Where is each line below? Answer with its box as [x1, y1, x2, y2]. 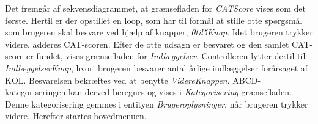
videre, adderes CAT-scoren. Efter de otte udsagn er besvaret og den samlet [5, 37, 289, 50]
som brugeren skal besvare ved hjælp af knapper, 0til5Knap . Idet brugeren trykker [5, 26, 313, 38]
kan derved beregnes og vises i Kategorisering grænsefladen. [68, 86, 292, 98]
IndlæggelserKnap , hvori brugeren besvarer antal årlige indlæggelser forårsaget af [5, 61, 308, 74]
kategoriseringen [5, 86, 66, 98]
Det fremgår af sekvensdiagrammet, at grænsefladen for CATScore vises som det [5, 2, 306, 14]
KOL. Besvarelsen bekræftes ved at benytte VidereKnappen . [5, 73, 230, 86]
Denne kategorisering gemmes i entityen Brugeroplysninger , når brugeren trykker [5, 97, 308, 110]
